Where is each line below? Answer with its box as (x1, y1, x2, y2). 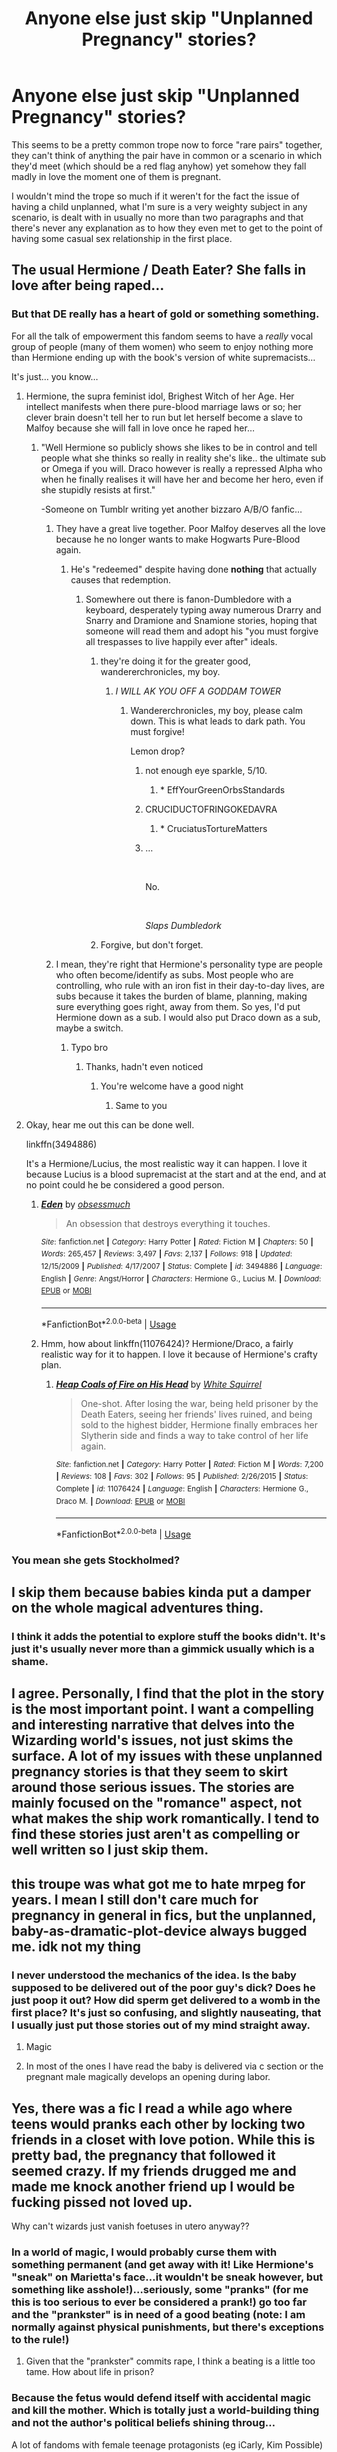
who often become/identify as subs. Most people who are (55, 968, 294, 981)
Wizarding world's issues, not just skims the (11, 1732, 294, 1749)
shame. (11, 1655, 49, 1669)
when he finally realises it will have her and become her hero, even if (40, 473, 324, 485)
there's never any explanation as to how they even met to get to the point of (11, 222, 324, 234)
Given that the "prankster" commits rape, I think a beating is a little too (25, 2355, 316, 2367)
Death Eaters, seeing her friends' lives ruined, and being (80, 1408, 313, 1420)
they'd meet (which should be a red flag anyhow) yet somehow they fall (11, 160, 307, 172)
